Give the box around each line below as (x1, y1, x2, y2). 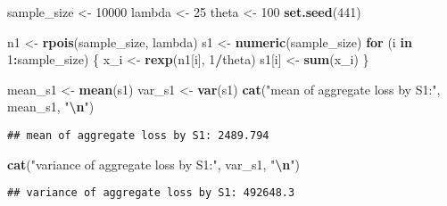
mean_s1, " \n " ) (7, 97, 95, 116)
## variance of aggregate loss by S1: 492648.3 (7, 186, 295, 200)
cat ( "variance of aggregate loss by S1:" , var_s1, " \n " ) (7, 154, 300, 173)
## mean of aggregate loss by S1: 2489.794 (7, 128, 269, 142)
